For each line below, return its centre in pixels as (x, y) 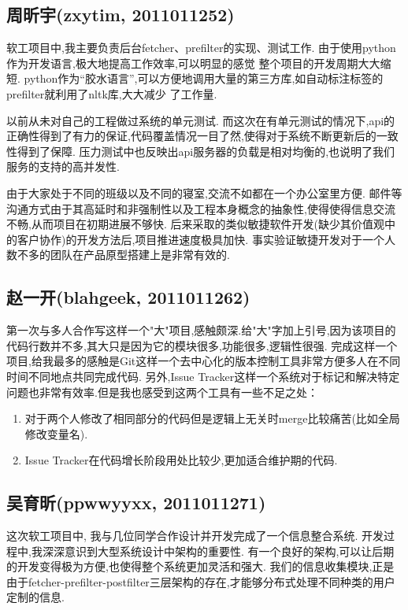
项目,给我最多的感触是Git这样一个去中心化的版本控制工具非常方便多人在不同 (204, 361)
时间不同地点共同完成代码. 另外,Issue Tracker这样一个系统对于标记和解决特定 (203, 376)
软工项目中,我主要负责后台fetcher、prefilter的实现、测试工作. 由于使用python (201, 48)
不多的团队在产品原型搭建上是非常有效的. (123, 255)
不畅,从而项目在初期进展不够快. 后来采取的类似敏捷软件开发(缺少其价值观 (195, 224)
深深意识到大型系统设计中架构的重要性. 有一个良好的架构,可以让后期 (218, 551)
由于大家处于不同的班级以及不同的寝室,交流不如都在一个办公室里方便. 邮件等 (204, 192)
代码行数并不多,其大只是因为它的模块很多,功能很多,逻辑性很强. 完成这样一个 (202, 345)
